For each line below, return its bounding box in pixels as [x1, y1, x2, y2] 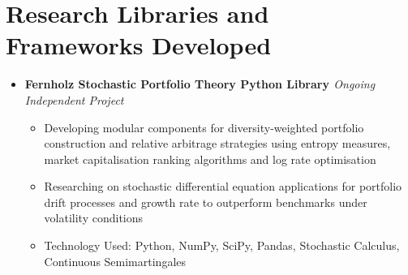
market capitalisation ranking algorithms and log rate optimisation [44, 150, 376, 167]
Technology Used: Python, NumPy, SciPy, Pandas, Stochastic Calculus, [44, 237, 400, 254]
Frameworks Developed [6, 28, 272, 62]
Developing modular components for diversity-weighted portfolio [44, 118, 364, 135]
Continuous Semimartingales [44, 252, 187, 269]
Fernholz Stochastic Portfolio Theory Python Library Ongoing [24, 75, 376, 92]
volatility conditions [44, 209, 144, 226]
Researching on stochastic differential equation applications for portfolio [44, 178, 402, 195]
